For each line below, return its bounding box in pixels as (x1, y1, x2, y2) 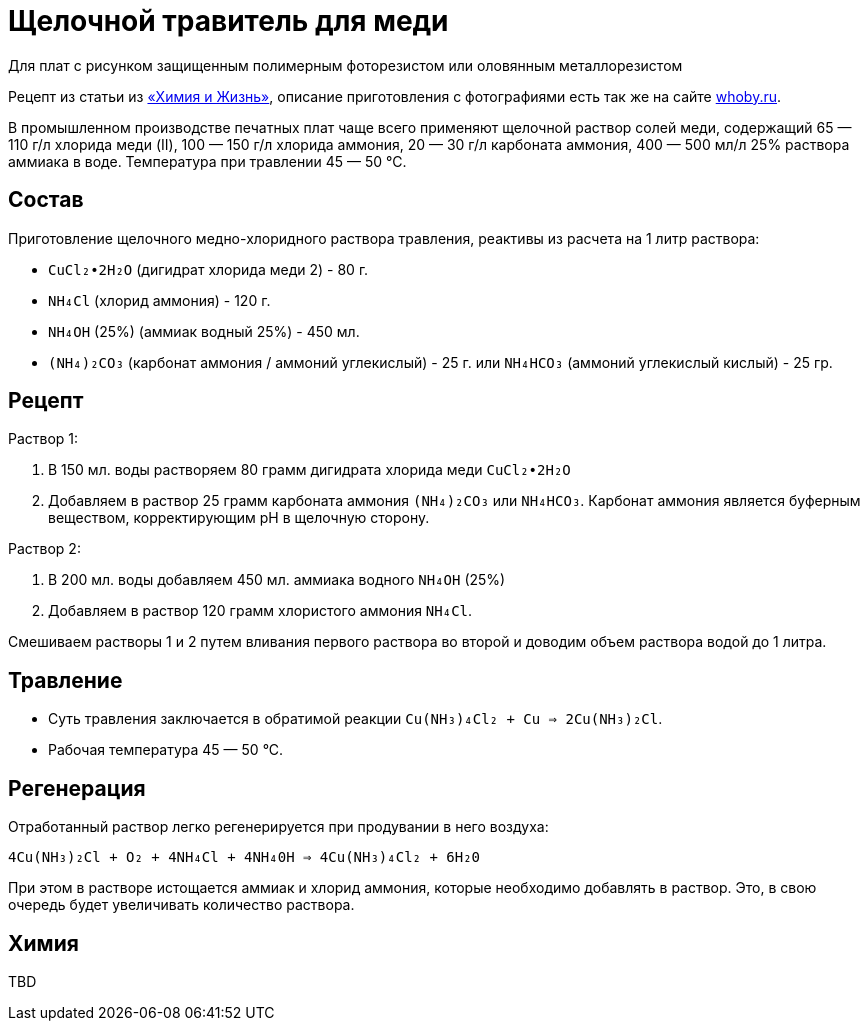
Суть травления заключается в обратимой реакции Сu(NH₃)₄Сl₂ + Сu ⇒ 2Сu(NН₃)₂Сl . (48, 710, 663, 728)
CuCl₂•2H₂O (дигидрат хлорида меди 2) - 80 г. (48, 260, 369, 278)
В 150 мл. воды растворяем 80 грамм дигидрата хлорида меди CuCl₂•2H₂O (48, 461, 571, 479)
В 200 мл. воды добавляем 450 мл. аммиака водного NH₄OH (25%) (48, 571, 506, 589)
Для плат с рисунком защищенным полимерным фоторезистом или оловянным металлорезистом (8, 56, 683, 74)
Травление (8, 667, 123, 693)
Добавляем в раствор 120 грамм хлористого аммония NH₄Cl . (48, 602, 473, 620)
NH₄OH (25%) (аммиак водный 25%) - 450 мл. (48, 322, 360, 340)
